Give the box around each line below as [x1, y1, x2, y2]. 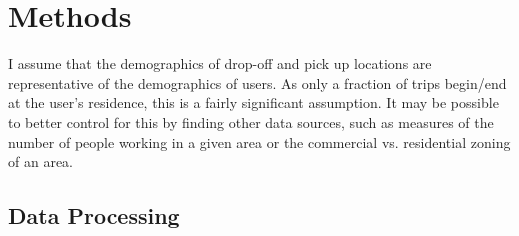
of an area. [8, 151, 73, 172]
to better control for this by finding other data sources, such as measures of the [8, 111, 494, 132]
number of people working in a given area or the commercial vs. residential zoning [8, 131, 511, 152]
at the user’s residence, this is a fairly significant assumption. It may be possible [8, 92, 499, 113]
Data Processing [8, 200, 180, 231]
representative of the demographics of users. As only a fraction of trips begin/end [8, 72, 507, 93]
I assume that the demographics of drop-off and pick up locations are [8, 53, 432, 74]
